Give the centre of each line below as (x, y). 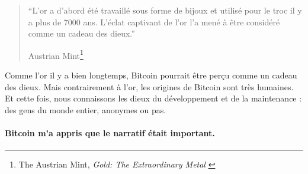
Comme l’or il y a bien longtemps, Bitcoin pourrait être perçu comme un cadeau (151, 75)
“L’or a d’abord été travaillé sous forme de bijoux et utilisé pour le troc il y (165, 10)
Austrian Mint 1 (56, 54)
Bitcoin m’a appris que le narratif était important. (110, 133)
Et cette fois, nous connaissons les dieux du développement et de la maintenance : (153, 98)
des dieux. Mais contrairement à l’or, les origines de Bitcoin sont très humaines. (149, 86)
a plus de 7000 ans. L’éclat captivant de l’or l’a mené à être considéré (154, 22)
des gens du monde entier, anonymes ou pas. (86, 109)
